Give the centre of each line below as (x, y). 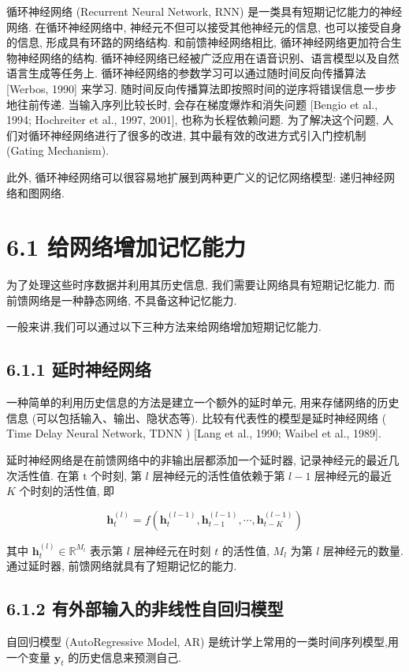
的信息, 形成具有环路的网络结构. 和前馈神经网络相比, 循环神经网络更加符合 (199, 42)
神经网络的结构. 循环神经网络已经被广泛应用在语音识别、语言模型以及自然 (208, 57)
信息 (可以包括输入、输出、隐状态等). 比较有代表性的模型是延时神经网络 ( (197, 417)
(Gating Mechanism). (58, 150)
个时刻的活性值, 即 (67, 491)
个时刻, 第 (116, 475)
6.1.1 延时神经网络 (79, 369)
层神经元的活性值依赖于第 (219, 475)
